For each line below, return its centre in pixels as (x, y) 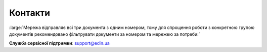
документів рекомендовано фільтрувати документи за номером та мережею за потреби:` (105, 34)
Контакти (30, 13)
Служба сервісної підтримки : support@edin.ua (59, 43)
